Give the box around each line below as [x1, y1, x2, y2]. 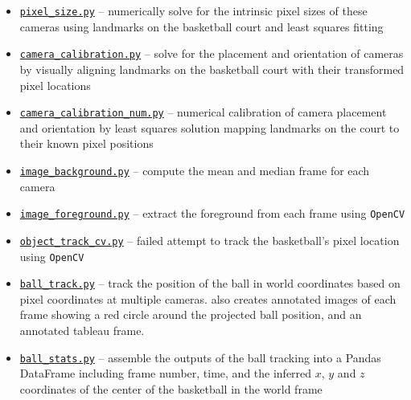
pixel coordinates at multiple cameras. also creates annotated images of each [19, 290, 397, 307]
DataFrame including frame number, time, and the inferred [19, 365, 312, 382]
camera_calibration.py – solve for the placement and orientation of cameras [19, 45, 404, 62]
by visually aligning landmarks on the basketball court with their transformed [19, 60, 405, 77]
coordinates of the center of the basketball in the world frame [19, 380, 323, 397]
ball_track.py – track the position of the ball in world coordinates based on [19, 275, 401, 292]
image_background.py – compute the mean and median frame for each [19, 161, 370, 178]
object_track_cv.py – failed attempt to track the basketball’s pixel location [19, 231, 400, 248]
